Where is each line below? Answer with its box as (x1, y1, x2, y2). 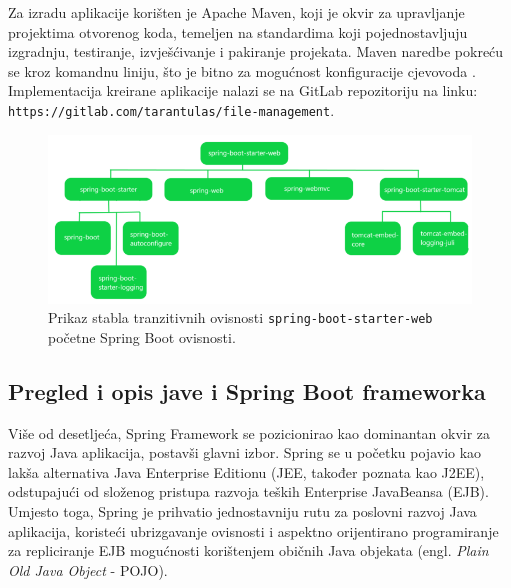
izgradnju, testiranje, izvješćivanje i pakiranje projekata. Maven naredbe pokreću (8, 41, 504, 62)
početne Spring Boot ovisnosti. (48, 326, 236, 347)
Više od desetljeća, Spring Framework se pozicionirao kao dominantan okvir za (8, 422, 491, 443)
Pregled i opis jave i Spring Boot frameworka (8, 375, 486, 406)
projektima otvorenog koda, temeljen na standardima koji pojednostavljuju (8, 21, 468, 42)
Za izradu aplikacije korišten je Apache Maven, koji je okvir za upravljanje (8, 2, 465, 22)
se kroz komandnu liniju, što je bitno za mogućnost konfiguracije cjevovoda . (8, 60, 476, 81)
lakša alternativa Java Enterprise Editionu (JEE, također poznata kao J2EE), (8, 461, 485, 482)
